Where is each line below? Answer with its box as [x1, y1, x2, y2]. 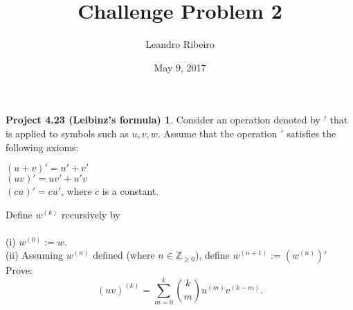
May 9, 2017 [154, 60, 206, 74]
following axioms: [6, 139, 79, 154]
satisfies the [287, 126, 336, 140]
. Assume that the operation [157, 126, 278, 140]
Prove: [6, 263, 33, 277]
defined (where [93, 248, 155, 262]
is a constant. [102, 184, 159, 198]
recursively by [62, 207, 120, 221]
